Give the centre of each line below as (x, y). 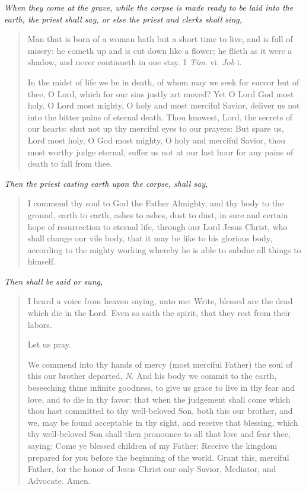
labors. (40, 324)
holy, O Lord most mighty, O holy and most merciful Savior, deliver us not (164, 105)
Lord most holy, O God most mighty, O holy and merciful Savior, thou (157, 140)
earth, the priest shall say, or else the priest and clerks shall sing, (123, 19)
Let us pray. (49, 344)
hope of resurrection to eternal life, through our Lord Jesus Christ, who (157, 226)
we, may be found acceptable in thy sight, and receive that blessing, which (163, 422)
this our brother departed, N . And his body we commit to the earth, (152, 376)
